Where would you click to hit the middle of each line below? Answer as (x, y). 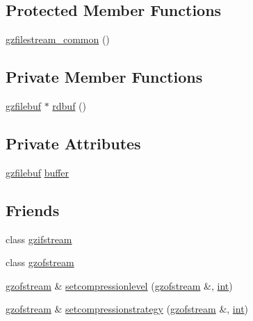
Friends (33, 209)
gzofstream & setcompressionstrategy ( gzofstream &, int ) (127, 309)
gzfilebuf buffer (38, 172)
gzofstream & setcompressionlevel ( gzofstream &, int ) (119, 285)
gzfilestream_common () (58, 39)
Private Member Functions (104, 77)
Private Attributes (73, 143)
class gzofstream (40, 262)
